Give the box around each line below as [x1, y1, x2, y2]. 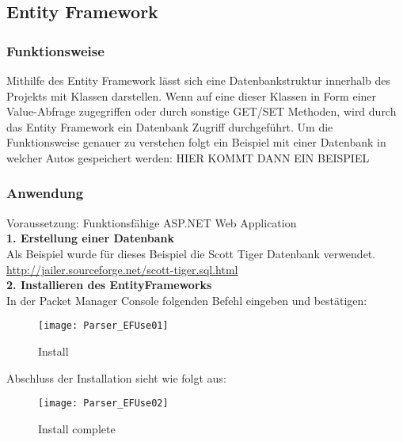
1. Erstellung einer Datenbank [6, 230, 175, 246]
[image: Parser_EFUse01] [38, 320, 169, 332]
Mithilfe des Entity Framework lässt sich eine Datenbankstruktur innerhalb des [6, 72, 391, 88]
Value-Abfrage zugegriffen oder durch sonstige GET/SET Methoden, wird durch [6, 103, 397, 120]
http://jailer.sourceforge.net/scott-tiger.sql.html [6, 261, 238, 277]
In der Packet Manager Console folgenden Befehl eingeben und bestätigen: [6, 291, 367, 308]
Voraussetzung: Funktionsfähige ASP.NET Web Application [6, 214, 297, 231]
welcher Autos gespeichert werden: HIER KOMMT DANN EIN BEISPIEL [6, 149, 370, 166]
